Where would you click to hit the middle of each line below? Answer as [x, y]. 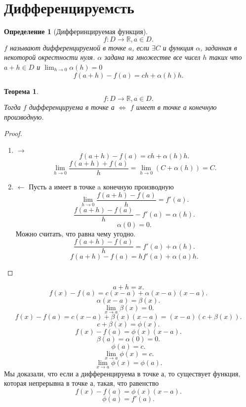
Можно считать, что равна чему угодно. [76, 233]
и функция [178, 47]
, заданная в [219, 47]
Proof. [13, 133]
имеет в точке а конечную [176, 107]
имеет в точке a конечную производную [114, 186]
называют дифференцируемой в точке [68, 47]
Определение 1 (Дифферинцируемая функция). [76, 31]
